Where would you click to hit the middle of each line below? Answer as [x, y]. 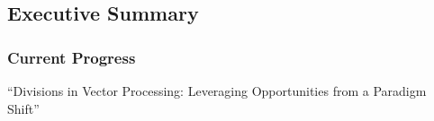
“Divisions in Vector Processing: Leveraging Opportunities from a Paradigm [217, 91]
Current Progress [72, 57]
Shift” [23, 108]
